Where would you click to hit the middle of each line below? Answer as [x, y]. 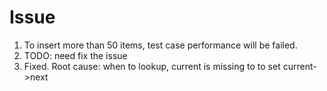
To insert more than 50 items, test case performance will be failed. [160, 45]
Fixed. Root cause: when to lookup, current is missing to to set [152, 66]
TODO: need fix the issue [75, 55]
